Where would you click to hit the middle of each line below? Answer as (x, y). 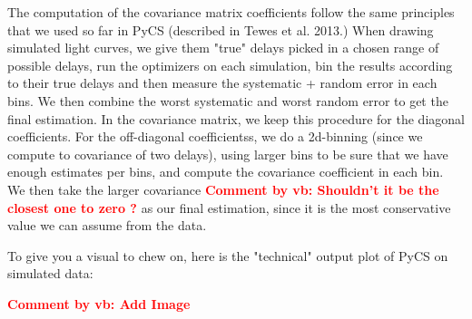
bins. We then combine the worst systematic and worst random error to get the (228, 100)
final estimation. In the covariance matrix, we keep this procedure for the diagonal (236, 118)
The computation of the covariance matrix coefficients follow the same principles (231, 12)
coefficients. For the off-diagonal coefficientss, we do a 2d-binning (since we (215, 136)
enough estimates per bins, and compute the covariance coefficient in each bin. (226, 172)
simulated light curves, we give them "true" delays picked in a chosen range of (223, 48)
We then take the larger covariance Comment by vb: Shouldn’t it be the (223, 189)
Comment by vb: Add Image (99, 303)
